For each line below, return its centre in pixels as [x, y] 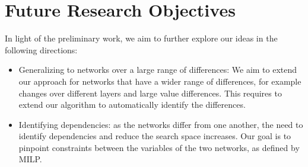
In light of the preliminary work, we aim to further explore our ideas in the [141, 38]
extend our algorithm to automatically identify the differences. [132, 105]
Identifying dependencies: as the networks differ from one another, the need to [161, 124]
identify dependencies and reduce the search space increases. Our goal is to [155, 136]
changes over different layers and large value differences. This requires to [150, 93]
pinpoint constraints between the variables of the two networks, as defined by [159, 147]
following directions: [41, 49]
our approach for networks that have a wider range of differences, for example [160, 81]
